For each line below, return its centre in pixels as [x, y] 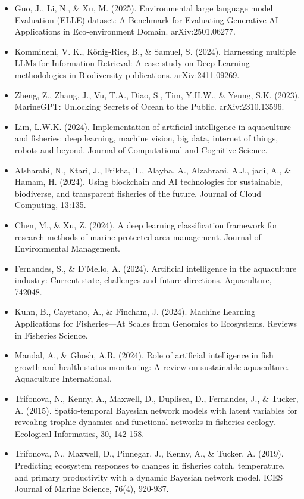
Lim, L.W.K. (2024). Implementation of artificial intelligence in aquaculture [153, 126]
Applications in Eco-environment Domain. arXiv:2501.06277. [125, 31]
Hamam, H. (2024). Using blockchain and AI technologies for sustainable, [148, 182]
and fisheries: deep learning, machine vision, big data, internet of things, [146, 138]
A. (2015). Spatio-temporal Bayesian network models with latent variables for [156, 410]
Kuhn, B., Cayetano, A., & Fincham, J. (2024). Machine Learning [135, 312]
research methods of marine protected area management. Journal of [138, 236]
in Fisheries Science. [51, 335]
